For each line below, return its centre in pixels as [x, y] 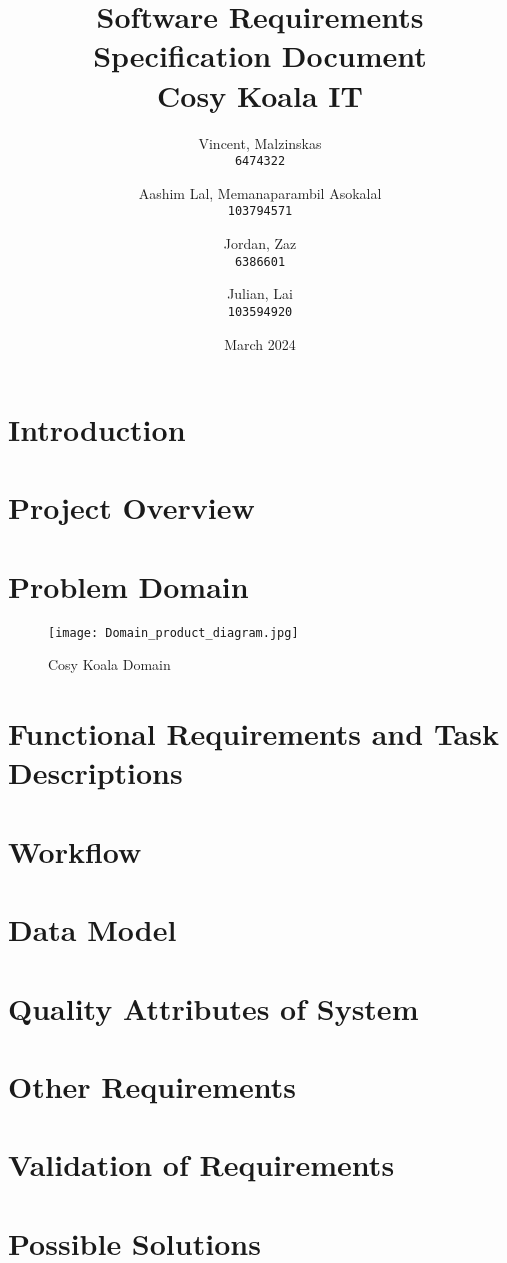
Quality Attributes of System [213, 1007]
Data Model [92, 929]
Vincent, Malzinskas [260, 142]
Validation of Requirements [201, 1164]
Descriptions [95, 772]
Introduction [97, 429]
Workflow [75, 850]
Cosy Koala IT [260, 94]
